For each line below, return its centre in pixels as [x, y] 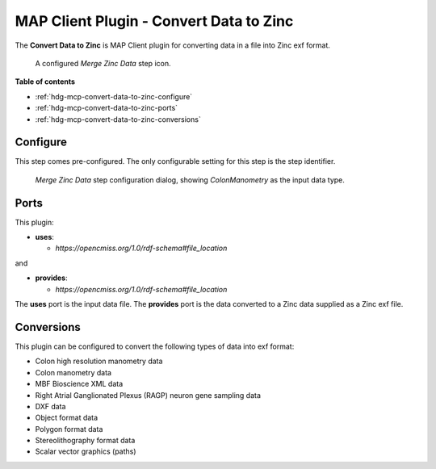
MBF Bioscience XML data [79, 384]
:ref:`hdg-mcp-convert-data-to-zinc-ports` [106, 108]
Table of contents [45, 82]
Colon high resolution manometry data [99, 361]
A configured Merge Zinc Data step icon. [103, 63]
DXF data [50, 406]
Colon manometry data [73, 372]
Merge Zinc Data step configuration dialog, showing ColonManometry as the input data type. [190, 180]
